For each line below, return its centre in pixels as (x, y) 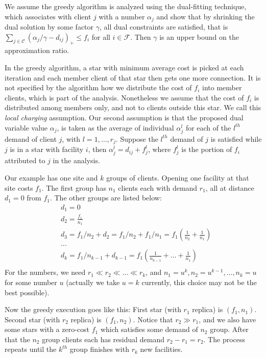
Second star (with (32, 319)
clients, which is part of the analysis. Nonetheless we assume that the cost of (124, 97)
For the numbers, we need (45, 272)
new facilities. (161, 349)
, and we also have (227, 319)
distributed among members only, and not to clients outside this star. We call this (133, 107)
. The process (224, 339)
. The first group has (74, 187)
